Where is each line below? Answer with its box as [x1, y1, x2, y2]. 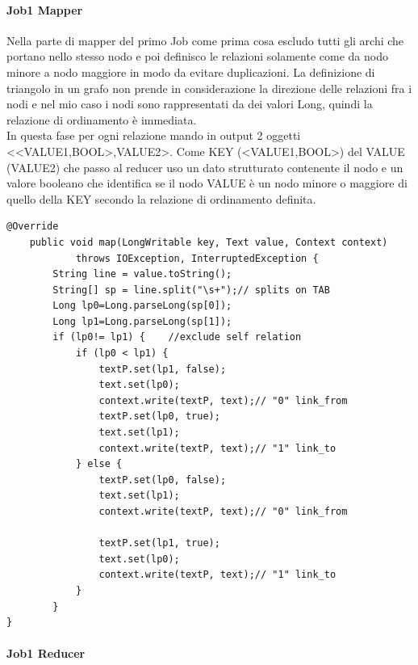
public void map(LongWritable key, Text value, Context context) [29, 236, 388, 248]
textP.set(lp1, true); [98, 537, 220, 549]
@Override [6, 221, 59, 233]
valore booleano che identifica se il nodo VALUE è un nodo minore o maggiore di [6, 175, 408, 192]
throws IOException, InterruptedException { [75, 252, 319, 264]
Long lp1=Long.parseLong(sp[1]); [52, 315, 232, 327]
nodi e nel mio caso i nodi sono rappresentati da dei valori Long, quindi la [6, 95, 373, 112]
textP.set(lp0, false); [98, 473, 227, 486]
